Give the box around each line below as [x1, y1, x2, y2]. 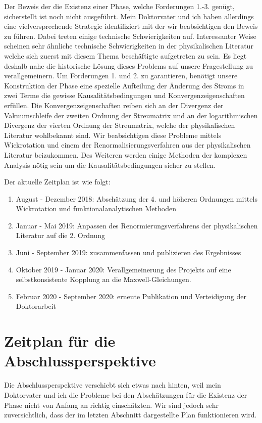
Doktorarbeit [16, 301, 57, 311]
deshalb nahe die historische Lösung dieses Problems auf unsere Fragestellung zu [4, 60, 253, 71]
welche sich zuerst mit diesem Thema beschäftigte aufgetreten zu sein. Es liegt [4, 50, 247, 61]
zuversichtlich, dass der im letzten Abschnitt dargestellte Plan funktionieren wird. [4, 409, 257, 420]
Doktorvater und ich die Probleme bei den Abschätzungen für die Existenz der [4, 389, 247, 400]
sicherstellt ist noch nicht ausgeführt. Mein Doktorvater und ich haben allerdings [4, 11, 254, 21]
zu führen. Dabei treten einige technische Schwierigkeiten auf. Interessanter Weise [4, 30, 256, 41]
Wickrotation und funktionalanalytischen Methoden [16, 203, 176, 214]
